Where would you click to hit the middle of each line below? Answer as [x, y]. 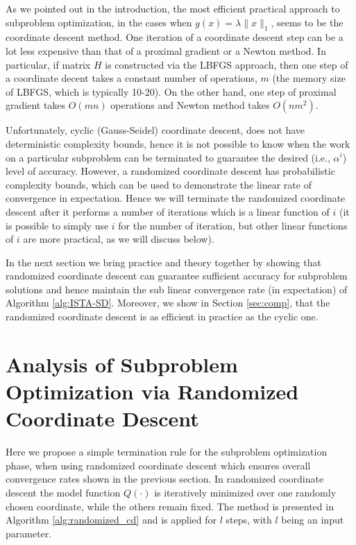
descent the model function [63, 492]
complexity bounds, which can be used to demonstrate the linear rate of [159, 184]
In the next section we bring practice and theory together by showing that [163, 262]
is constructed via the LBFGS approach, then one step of [227, 64]
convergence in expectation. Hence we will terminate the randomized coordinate [176, 198]
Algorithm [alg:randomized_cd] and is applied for [111, 520]
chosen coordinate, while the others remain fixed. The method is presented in [170, 506]
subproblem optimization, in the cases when [99, 22]
